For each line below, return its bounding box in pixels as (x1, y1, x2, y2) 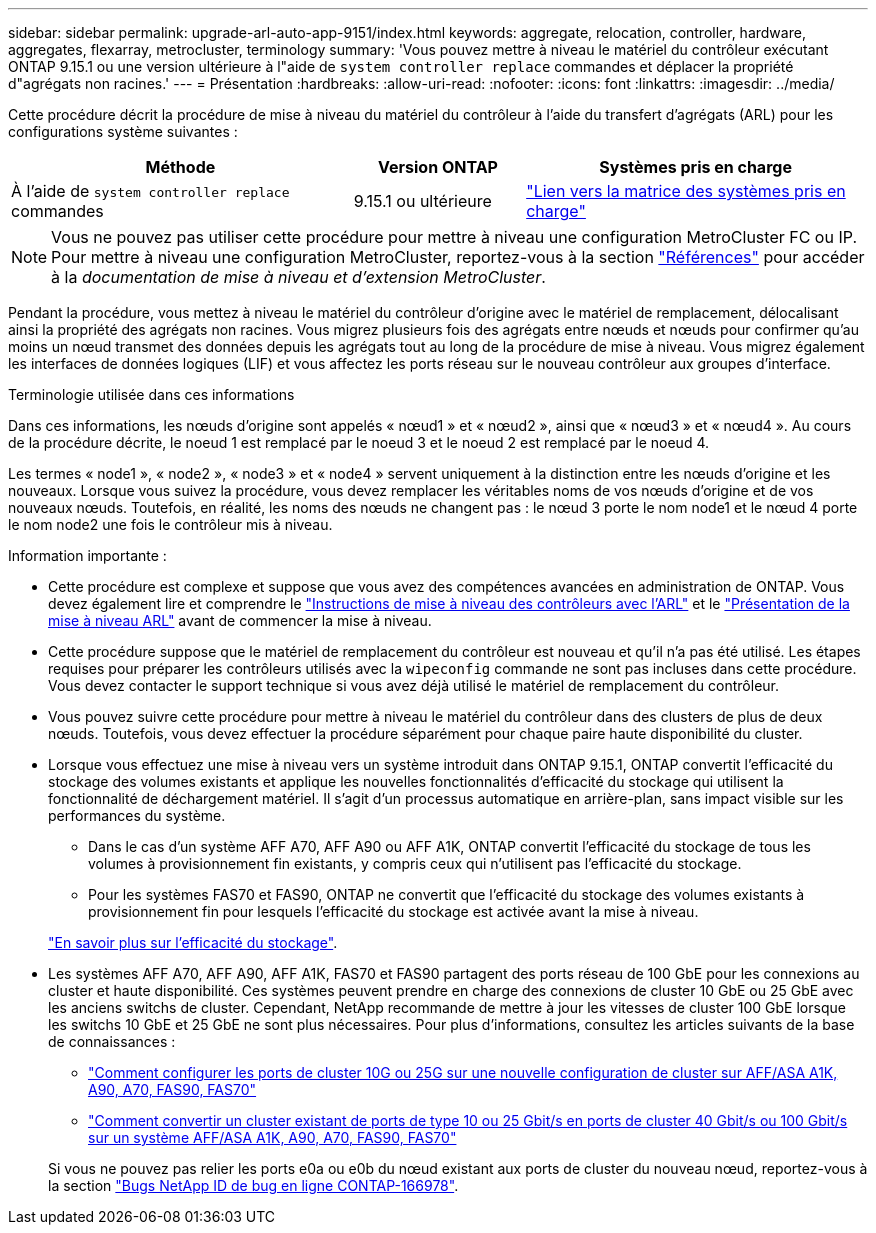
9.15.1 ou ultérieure (353, 191, 492, 211)
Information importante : (8, 547, 167, 564)
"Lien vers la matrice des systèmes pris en (526, 181, 846, 201)
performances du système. (48, 807, 226, 824)
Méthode (145, 157, 216, 177)
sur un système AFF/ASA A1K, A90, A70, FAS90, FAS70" (88, 1129, 457, 1146)
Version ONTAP (378, 157, 498, 177)
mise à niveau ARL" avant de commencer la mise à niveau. (48, 612, 432, 629)
